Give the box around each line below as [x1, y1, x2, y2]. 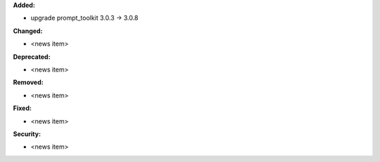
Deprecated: [13, 53, 51, 61]
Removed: [13, 78, 44, 87]
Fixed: [13, 104, 32, 112]
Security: [13, 130, 42, 138]
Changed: [13, 27, 43, 35]
